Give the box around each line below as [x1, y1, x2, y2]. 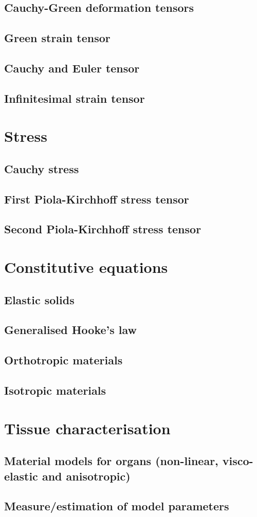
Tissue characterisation [4, 417, 171, 438]
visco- [222, 453, 253, 469]
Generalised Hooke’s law [4, 322, 137, 338]
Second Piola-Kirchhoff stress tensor [4, 221, 201, 237]
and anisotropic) [42, 468, 131, 484]
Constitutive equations [4, 256, 168, 278]
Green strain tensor [4, 30, 111, 46]
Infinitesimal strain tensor [4, 90, 145, 106]
